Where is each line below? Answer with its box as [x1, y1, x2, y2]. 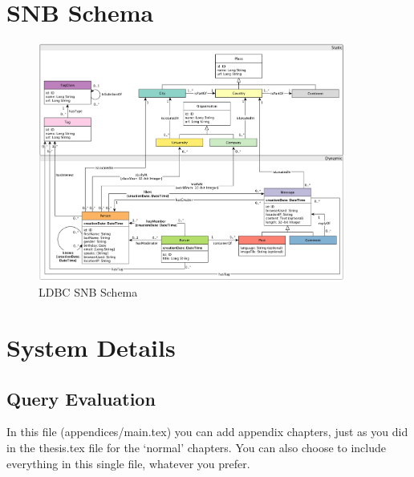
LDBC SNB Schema [39, 284, 138, 301]
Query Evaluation [6, 386, 156, 410]
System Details [6, 331, 176, 364]
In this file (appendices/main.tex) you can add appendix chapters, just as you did [6, 423, 408, 440]
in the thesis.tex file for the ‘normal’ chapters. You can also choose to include [6, 439, 386, 456]
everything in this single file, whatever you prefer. [6, 455, 250, 471]
